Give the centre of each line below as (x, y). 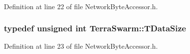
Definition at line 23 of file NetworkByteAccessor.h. (81, 46)
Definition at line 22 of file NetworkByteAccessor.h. (81, 6)
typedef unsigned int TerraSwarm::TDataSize (95, 28)
